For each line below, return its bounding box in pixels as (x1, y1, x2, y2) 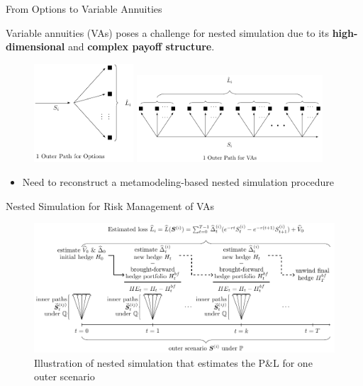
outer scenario (34, 369, 95, 384)
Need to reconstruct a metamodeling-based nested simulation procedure (22, 175, 334, 189)
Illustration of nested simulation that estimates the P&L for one (34, 355, 313, 370)
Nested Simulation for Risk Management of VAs (6, 198, 215, 213)
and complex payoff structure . (67, 39, 215, 54)
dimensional (6, 39, 65, 54)
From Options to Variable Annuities (6, 1, 162, 16)
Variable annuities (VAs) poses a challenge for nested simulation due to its (6, 25, 329, 40)
